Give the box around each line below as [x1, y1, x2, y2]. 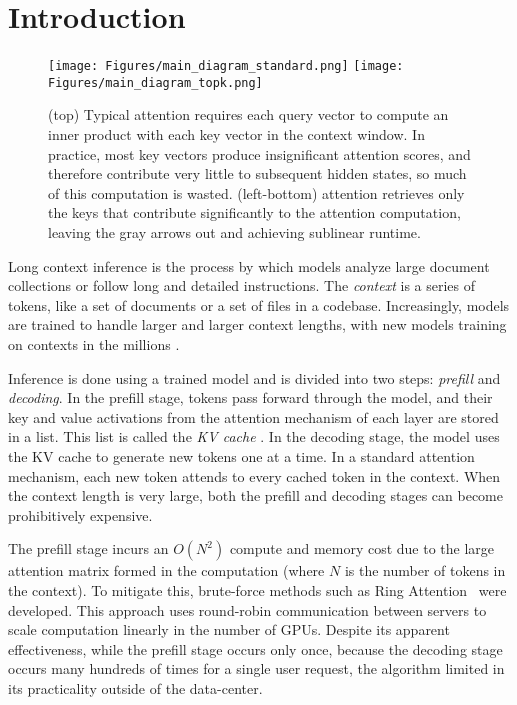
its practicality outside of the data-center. [8, 677, 263, 698]
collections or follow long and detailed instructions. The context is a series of [8, 275, 476, 296]
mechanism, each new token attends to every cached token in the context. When [8, 465, 501, 486]
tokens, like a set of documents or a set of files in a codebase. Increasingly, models [8, 294, 510, 315]
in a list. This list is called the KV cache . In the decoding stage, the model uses [8, 426, 500, 447]
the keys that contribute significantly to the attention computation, [48, 202, 461, 223]
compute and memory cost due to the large [229, 538, 495, 559]
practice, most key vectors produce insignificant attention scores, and [48, 143, 471, 164]
